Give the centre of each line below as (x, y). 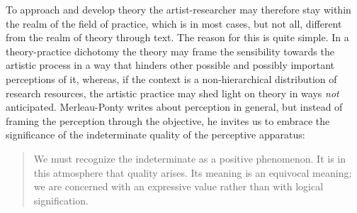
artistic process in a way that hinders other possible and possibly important (170, 65)
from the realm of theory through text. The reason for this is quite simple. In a (177, 37)
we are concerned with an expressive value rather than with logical (178, 186)
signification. (61, 200)
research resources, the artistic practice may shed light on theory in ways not (172, 93)
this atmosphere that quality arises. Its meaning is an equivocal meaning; (193, 172)
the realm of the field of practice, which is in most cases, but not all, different (174, 23)
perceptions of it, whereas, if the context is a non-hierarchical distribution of (171, 78)
